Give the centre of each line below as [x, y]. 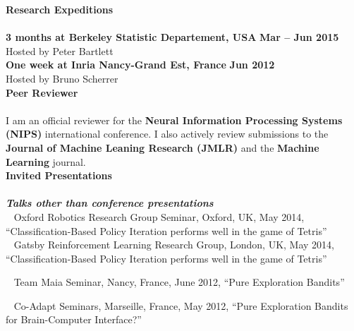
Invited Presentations [59, 175]
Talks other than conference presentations [110, 203]
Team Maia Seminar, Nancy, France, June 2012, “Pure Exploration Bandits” [179, 282]
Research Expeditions [60, 9]
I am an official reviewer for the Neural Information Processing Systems [174, 120]
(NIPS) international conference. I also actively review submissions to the [167, 134]
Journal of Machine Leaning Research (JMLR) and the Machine [163, 147]
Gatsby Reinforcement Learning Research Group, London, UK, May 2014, [174, 245]
